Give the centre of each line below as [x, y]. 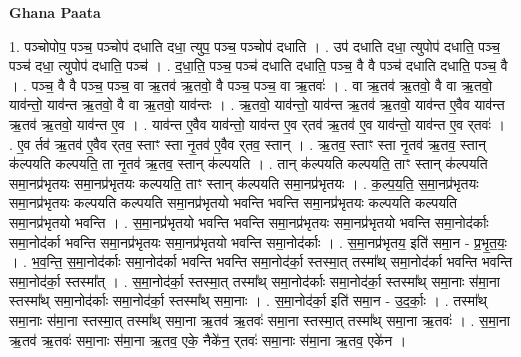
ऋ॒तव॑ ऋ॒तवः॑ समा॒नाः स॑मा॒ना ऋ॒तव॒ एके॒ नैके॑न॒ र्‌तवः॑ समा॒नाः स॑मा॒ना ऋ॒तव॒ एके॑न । [208, 339]
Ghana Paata [55, 12]
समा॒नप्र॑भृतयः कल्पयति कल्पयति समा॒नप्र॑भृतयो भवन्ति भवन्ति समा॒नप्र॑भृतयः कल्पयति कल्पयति [233, 202]
